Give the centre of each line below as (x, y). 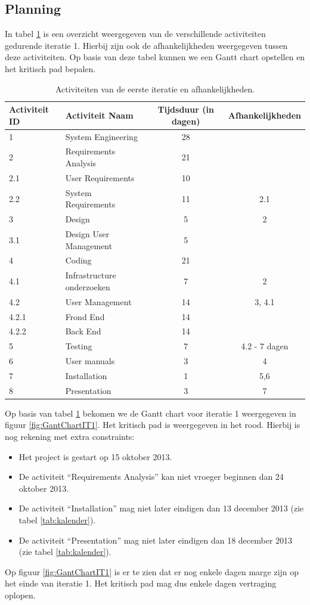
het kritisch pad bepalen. (50, 68)
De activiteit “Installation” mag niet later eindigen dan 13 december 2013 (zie (161, 508)
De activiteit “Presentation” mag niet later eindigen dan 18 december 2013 (156, 540)
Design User (87, 234)
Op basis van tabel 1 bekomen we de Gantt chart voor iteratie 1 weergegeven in (151, 413)
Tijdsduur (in (186, 109)
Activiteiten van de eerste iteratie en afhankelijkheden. (155, 89)
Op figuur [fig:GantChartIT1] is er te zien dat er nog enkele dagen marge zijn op (152, 571)
